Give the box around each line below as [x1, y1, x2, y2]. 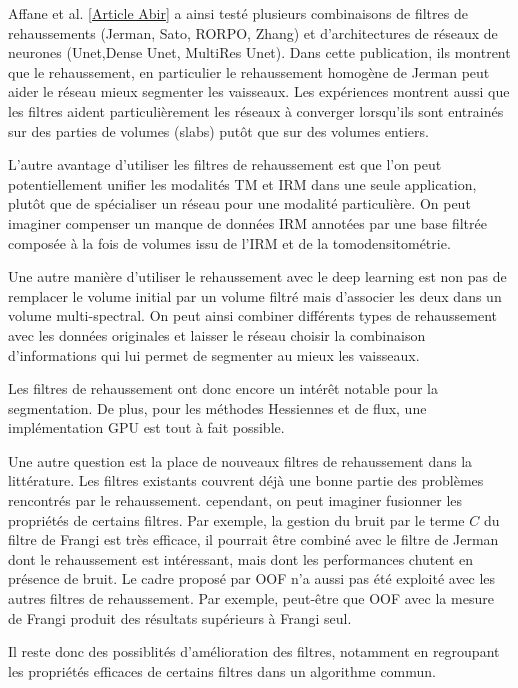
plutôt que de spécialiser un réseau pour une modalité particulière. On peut [8, 193, 471, 214]
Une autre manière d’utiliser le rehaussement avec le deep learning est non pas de [8, 266, 507, 287]
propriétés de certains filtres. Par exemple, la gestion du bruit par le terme [8, 509, 465, 530]
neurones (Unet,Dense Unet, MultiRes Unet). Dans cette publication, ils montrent [8, 42, 511, 63]
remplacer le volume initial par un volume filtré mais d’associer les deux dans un [8, 285, 502, 306]
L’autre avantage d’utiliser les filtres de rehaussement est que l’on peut [8, 154, 442, 175]
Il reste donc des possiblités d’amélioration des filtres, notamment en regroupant [8, 641, 500, 662]
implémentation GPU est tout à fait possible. [8, 417, 285, 438]
